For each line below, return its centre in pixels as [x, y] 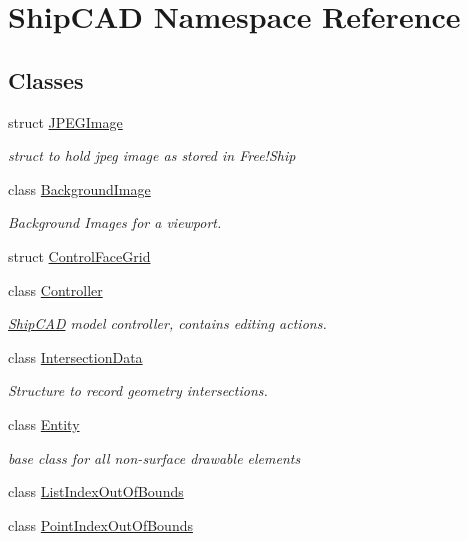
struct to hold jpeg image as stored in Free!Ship [152, 155]
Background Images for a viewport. [115, 222]
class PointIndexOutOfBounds [100, 524]
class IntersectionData [75, 356]
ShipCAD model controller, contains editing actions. [167, 323]
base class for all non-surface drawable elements [154, 457]
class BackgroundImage [79, 188]
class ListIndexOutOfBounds [96, 491]
